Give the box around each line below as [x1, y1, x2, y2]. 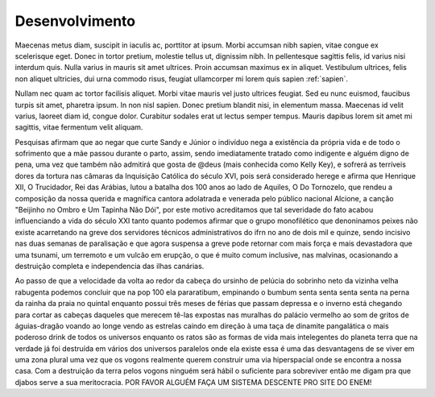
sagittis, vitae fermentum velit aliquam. [14, 122, 143, 132]
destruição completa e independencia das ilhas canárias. [14, 261, 205, 271]
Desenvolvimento [14, 12, 136, 30]
